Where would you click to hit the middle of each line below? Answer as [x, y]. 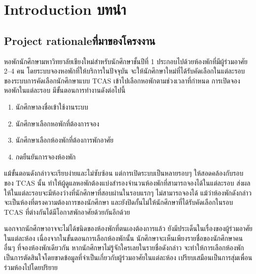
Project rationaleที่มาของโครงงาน [80, 40]
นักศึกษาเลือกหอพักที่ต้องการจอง [57, 123]
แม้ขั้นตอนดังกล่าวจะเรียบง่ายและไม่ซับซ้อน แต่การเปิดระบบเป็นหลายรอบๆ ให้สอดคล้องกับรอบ [124, 173]
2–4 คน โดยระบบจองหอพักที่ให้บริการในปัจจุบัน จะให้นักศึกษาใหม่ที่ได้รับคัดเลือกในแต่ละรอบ [125, 71]
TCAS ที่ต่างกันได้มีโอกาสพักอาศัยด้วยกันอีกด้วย [67, 212]
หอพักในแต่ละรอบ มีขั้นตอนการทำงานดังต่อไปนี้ [65, 90]
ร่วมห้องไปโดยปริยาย [31, 267]
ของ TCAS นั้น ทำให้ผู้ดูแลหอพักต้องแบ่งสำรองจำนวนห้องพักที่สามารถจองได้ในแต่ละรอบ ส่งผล [127, 182]
